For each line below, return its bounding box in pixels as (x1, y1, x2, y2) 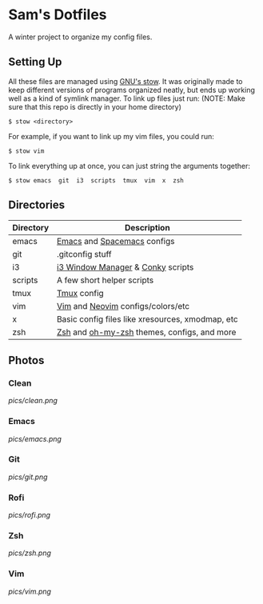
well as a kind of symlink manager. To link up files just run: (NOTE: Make (8, 94, 245, 103)
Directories (8, 198, 66, 212)
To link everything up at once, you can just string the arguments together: (8, 161, 250, 170)
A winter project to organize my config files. (8, 32, 153, 42)
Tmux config (56, 287, 104, 298)
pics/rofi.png (8, 510, 50, 520)
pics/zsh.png (8, 548, 52, 558)
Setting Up (8, 55, 62, 69)
